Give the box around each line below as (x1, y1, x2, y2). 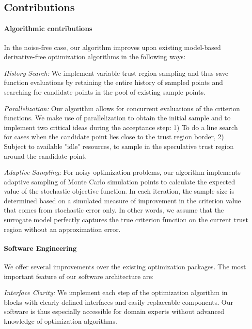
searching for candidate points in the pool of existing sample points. (4, 86, 205, 97)
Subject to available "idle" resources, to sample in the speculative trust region (4, 141, 234, 151)
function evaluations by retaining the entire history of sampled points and (4, 77, 223, 87)
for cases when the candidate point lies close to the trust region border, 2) (4, 132, 224, 142)
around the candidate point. (4, 150, 87, 161)
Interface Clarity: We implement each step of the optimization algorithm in (4, 287, 228, 297)
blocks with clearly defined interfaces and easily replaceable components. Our (4, 296, 233, 307)
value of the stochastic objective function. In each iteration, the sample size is (4, 186, 235, 196)
